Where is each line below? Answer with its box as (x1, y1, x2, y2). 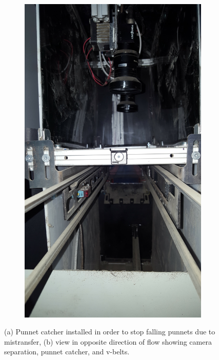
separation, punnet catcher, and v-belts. (4, 346, 130, 357)
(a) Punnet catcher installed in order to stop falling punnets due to (4, 326, 215, 337)
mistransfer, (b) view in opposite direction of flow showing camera (4, 336, 212, 347)
